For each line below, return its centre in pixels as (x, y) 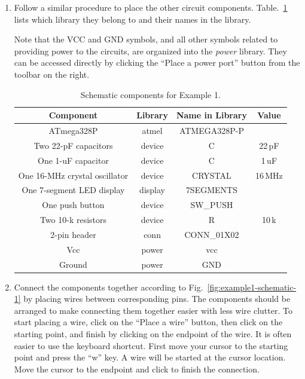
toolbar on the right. (52, 74)
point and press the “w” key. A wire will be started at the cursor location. (150, 357)
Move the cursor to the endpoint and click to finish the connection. (137, 369)
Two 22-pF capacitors (73, 145)
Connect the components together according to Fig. (109, 287)
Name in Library (211, 115)
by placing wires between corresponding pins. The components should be (157, 299)
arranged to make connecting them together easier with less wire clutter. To (153, 310)
